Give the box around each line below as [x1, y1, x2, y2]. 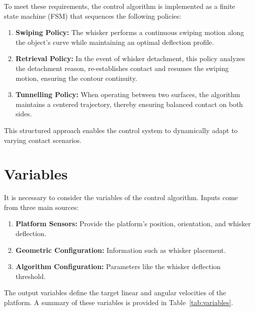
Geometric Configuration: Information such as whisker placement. [15, 244, 226, 255]
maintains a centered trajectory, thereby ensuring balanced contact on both [15, 99, 243, 109]
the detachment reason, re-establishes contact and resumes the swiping [15, 63, 229, 73]
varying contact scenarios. [4, 135, 82, 145]
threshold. [15, 271, 46, 281]
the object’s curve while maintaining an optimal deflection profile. [15, 36, 214, 47]
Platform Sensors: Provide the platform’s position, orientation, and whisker [15, 218, 251, 229]
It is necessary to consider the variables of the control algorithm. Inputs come [4, 192, 238, 203]
